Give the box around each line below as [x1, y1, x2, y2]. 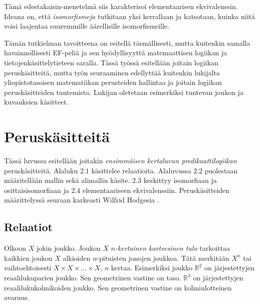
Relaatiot [4, 219, 53, 235]
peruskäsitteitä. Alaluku [4, 165, 78, 175]
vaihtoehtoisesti [4, 262, 52, 273]
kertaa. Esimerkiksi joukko [111, 262, 192, 273]
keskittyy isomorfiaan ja [143, 175, 217, 185]
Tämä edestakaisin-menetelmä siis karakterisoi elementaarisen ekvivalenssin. [4, 1, 238, 11]
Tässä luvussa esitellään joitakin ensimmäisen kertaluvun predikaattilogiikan [4, 155, 237, 166]
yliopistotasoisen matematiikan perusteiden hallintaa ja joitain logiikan [4, 77, 222, 87]
